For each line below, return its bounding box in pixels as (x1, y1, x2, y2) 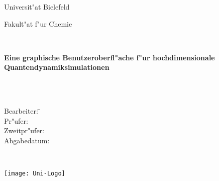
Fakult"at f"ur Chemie (4, 18, 72, 29)
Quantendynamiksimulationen (4, 62, 110, 72)
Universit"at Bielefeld (4, 2, 70, 12)
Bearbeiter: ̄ (4, 106, 41, 116)
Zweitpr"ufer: (4, 125, 44, 136)
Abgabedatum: (4, 135, 50, 145)
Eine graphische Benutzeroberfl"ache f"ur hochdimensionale (4, 52, 215, 62)
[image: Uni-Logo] (4, 170, 65, 177)
